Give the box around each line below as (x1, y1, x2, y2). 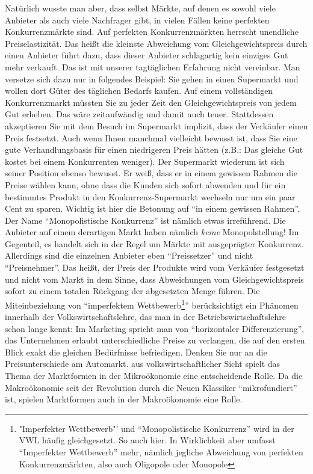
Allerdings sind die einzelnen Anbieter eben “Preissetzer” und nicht (5, 249, 253, 262)
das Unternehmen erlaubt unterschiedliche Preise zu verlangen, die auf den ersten (5, 334, 305, 346)
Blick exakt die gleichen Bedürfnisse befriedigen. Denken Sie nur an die (5, 345, 267, 358)
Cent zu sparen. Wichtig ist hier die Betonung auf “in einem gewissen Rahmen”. (5, 202, 300, 215)
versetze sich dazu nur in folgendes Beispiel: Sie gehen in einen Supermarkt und (5, 72, 299, 85)
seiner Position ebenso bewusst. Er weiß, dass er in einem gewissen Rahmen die (5, 167, 297, 179)
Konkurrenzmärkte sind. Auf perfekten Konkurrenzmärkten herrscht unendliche (5, 25, 299, 38)
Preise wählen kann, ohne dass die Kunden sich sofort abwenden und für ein (5, 178, 286, 191)
